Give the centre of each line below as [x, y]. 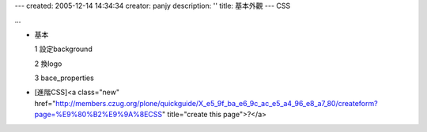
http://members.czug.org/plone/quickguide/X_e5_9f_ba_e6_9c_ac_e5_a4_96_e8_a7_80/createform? [217, 103]
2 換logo [48, 64]
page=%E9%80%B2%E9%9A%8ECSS [98, 115]
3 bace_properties [64, 78]
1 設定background [63, 49]
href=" [45, 103]
